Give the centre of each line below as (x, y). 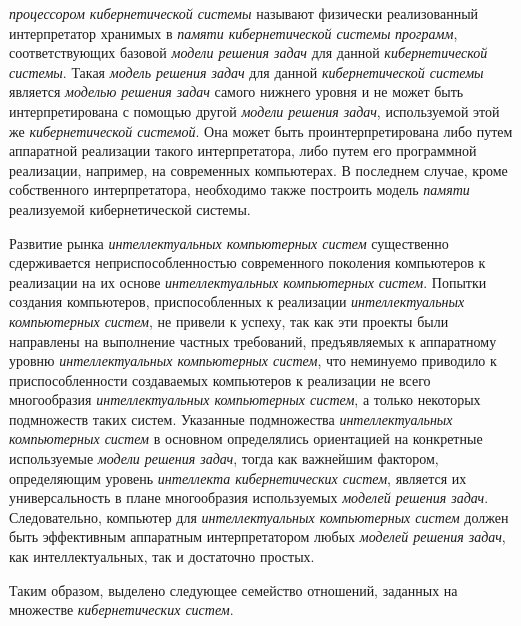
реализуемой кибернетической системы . (130, 208)
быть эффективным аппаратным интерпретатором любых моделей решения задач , (257, 536)
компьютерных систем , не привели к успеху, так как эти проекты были (229, 320)
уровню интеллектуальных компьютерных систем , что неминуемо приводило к (253, 360)
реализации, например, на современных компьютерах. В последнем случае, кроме (258, 169)
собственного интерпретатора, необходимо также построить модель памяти (239, 189)
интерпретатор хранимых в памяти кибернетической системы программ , (233, 32)
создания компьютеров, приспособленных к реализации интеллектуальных (237, 301)
